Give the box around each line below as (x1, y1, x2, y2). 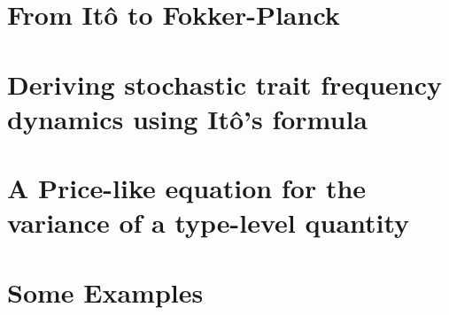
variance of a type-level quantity (7, 204, 410, 241)
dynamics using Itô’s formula (7, 100, 368, 136)
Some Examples (7, 273, 204, 310)
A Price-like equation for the (7, 170, 367, 206)
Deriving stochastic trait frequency (7, 65, 442, 102)
